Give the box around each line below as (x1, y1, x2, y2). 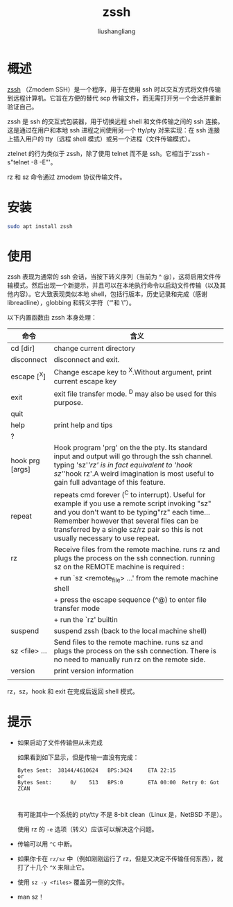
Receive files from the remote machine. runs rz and (53, 545, 221, 555)
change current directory (53, 344, 135, 354)
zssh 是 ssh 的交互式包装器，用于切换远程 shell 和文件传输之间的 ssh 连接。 (7, 117, 224, 126)
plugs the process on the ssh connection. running (53, 553, 215, 563)
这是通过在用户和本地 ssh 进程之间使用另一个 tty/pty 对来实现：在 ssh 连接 (7, 126, 221, 134)
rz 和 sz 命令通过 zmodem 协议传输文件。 (7, 173, 126, 181)
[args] (10, 465, 31, 474)
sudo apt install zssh (7, 223, 73, 230)
